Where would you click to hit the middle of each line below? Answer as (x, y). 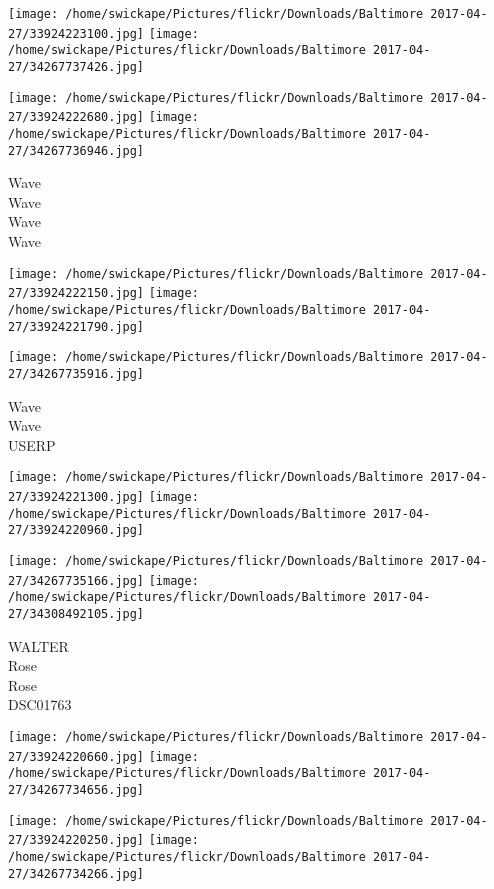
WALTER (38, 645)
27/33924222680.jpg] (76, 117)
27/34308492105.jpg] (76, 613)
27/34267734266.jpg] (76, 873)
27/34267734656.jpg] (76, 789)
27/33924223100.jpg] (76, 33)
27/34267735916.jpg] (76, 373)
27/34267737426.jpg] (76, 66)
